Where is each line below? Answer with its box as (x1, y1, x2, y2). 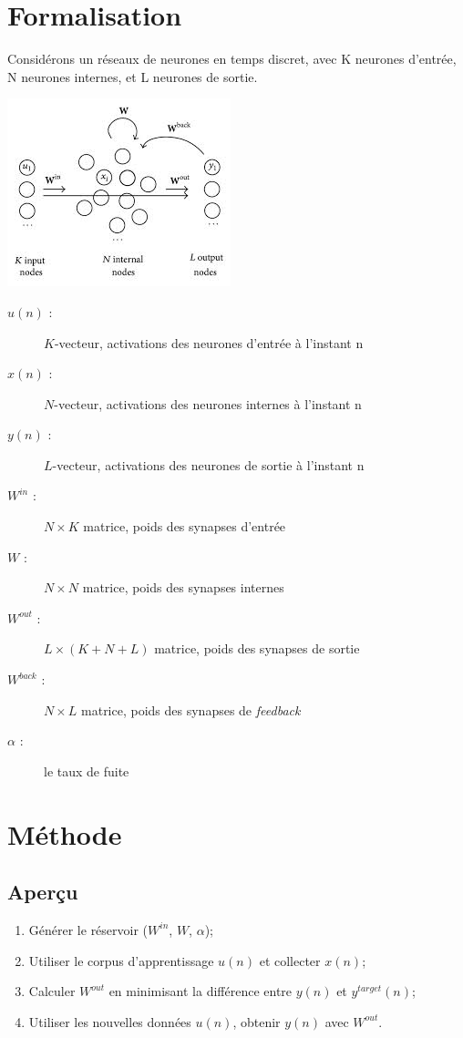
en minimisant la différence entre (108, 981, 293, 1001)
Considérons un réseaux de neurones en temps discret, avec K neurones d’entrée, (7, 49, 457, 68)
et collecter (259, 951, 321, 970)
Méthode (7, 815, 122, 852)
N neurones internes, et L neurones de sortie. (7, 67, 258, 86)
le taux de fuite (44, 761, 129, 780)
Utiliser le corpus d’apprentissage (28, 951, 214, 970)
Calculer (28, 981, 76, 1001)
